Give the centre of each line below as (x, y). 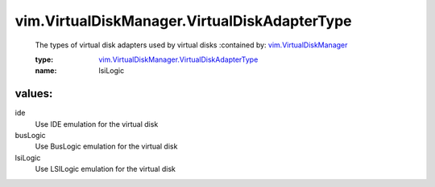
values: (34, 93)
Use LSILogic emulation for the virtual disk (106, 169)
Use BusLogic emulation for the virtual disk (106, 146)
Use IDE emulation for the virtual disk (97, 124)
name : (46, 71)
